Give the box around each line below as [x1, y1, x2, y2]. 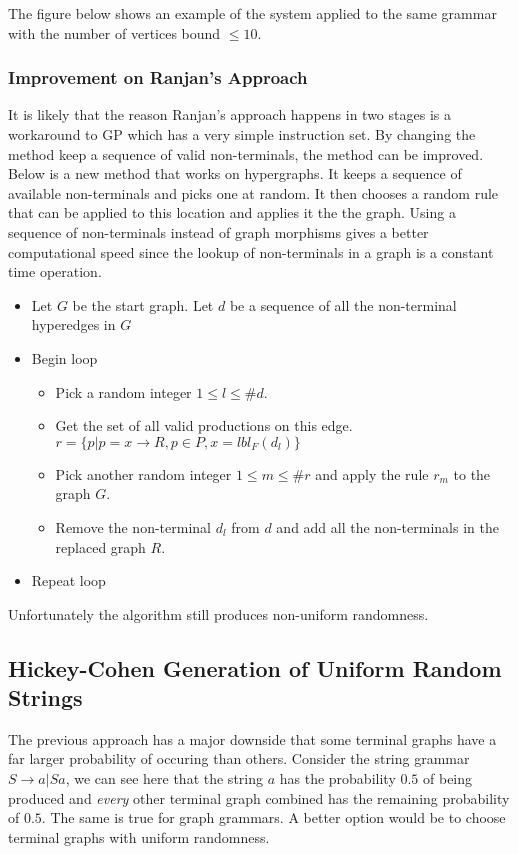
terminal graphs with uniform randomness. [8, 826, 270, 847]
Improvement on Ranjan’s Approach [8, 65, 308, 90]
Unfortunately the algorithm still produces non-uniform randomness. [8, 603, 429, 624]
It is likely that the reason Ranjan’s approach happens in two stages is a [8, 104, 451, 125]
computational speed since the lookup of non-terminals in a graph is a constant [8, 241, 494, 262]
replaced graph [55, 536, 146, 557]
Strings [8, 682, 83, 713]
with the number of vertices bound [8, 22, 221, 43]
